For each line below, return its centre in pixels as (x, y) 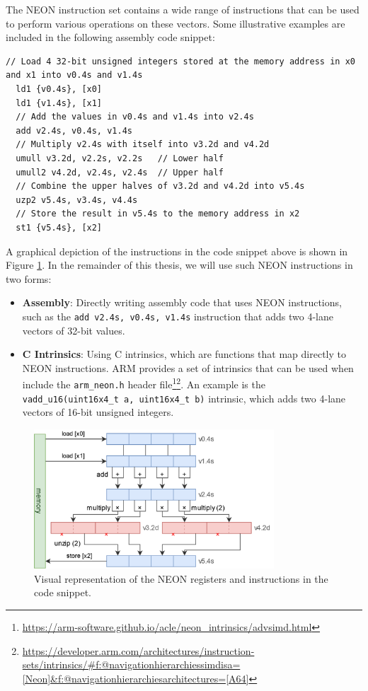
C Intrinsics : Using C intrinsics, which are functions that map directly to (184, 354)
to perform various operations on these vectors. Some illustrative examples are (176, 23)
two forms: (29, 278)
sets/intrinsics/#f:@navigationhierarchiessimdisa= (131, 664)
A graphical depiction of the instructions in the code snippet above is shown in (177, 251)
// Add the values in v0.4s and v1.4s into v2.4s (135, 117)
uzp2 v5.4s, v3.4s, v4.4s (77, 200)
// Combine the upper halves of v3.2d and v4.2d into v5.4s (160, 186)
